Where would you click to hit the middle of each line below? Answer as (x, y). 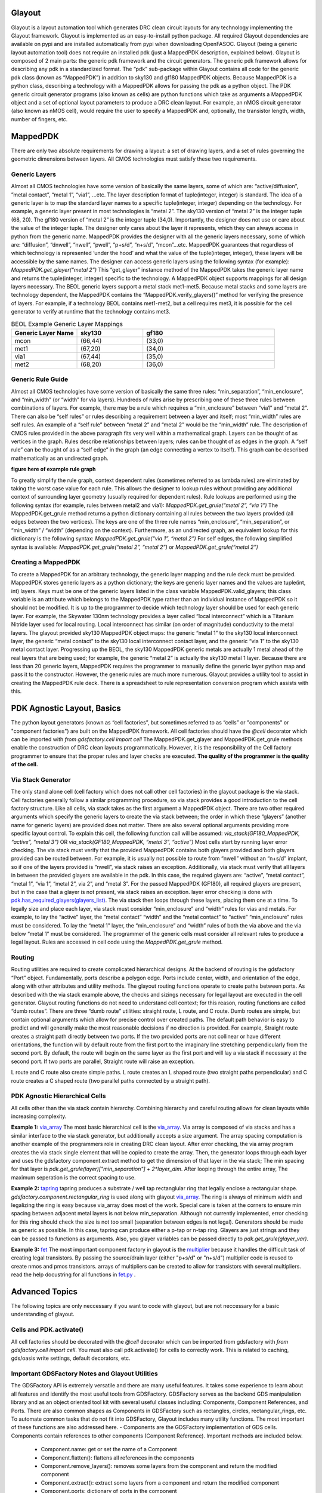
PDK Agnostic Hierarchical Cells (58, 1096)
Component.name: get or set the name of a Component (109, 1449)
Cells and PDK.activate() (47, 1330)
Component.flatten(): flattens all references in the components (117, 1458)
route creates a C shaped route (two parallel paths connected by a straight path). (111, 1080)
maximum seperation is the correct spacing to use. (73, 1177)
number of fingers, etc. (39, 119)
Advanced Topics (44, 1291)
